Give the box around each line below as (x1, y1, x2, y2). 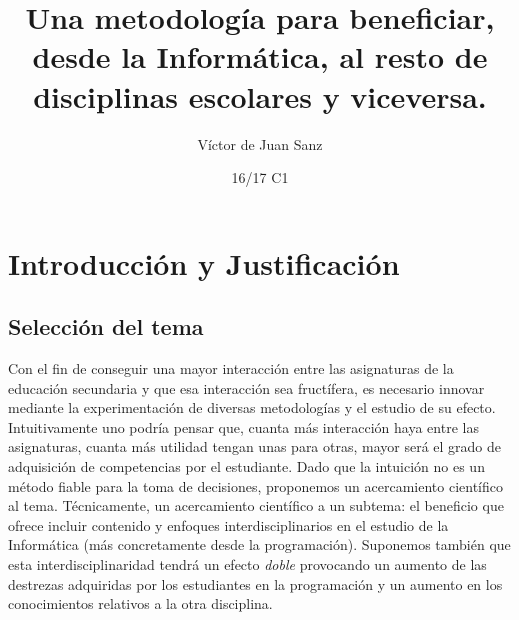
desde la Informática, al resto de (32, 36, 488, 77)
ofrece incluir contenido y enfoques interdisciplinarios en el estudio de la (8, 514, 449, 535)
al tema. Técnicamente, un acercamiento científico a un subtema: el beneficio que (8, 495, 504, 516)
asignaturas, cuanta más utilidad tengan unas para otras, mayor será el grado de (8, 436, 502, 457)
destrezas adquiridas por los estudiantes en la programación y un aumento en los (8, 573, 503, 594)
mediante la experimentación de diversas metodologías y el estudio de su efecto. (8, 397, 496, 418)
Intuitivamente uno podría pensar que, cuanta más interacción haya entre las (8, 416, 479, 437)
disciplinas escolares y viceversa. (33, 75, 487, 116)
